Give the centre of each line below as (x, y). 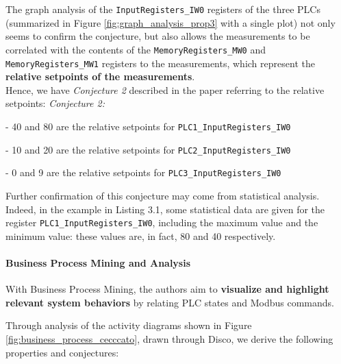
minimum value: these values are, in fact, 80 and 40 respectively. (141, 235)
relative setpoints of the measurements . (100, 76)
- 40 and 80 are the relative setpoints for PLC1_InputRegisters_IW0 (148, 126)
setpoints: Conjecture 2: (55, 103)
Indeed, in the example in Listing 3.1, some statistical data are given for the (165, 209)
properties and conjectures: (62, 352)
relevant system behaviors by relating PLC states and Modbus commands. (170, 302)
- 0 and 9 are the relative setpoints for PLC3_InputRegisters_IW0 (143, 172)
